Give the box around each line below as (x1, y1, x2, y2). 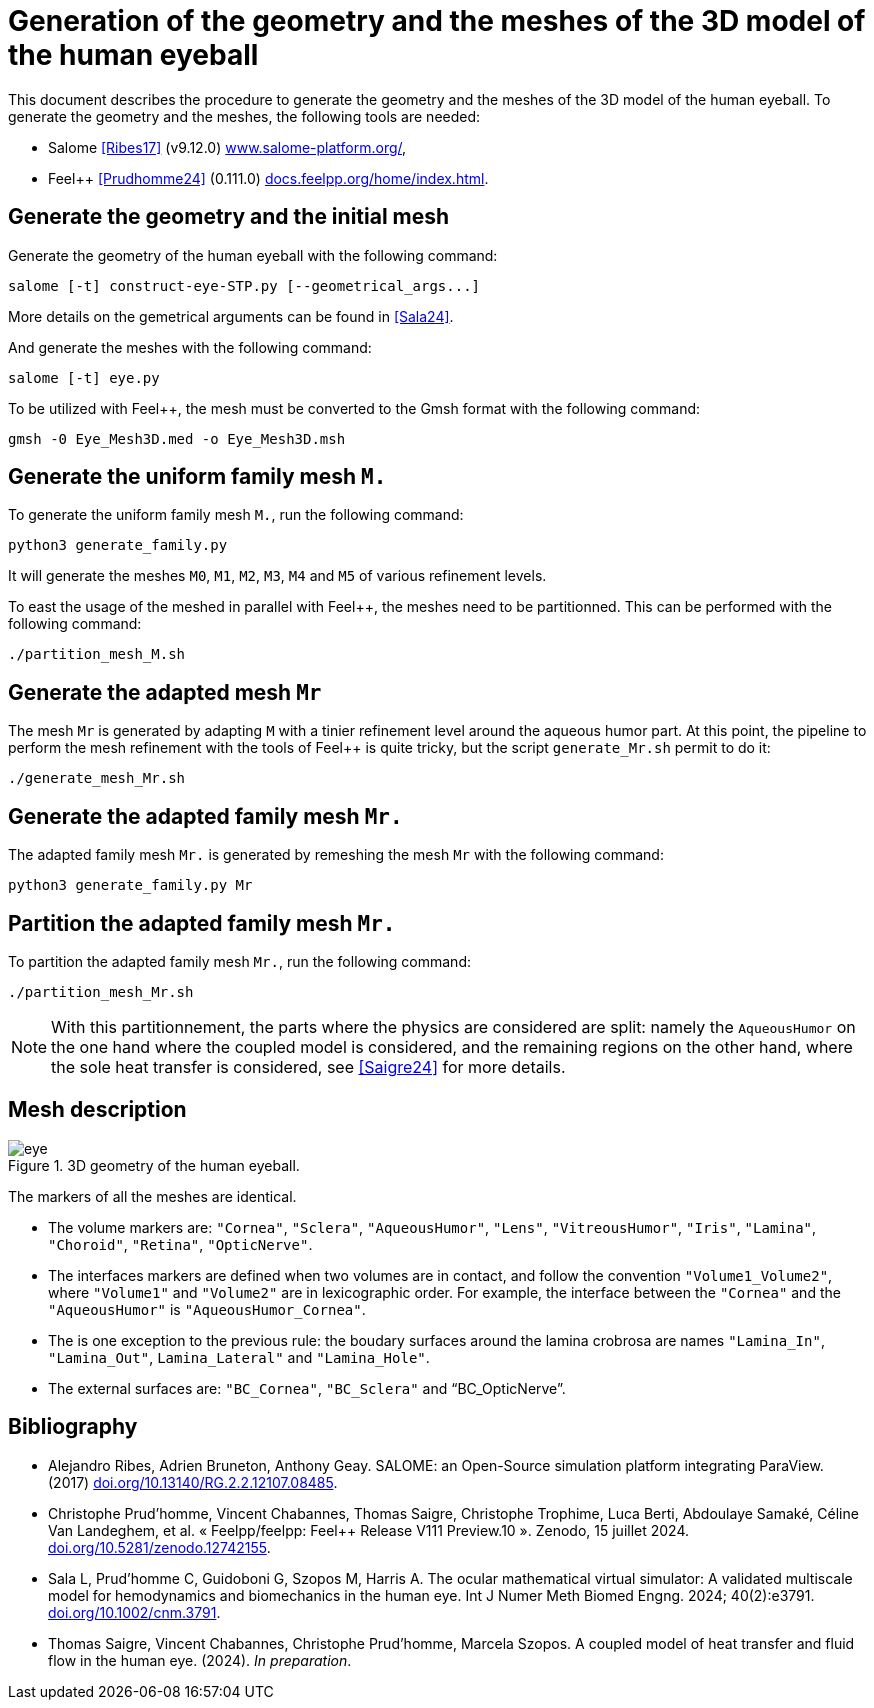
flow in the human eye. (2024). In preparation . (48, 1651, 352, 1669)
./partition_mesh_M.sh (8, 646, 186, 663)
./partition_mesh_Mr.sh (8, 983, 194, 1000)
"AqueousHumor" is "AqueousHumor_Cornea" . (48, 1300, 366, 1318)
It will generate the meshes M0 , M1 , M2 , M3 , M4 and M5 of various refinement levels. (8, 567, 547, 585)
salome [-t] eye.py (8, 369, 160, 386)
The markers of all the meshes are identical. (8, 1187, 297, 1205)
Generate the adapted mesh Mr (8, 679, 322, 705)
